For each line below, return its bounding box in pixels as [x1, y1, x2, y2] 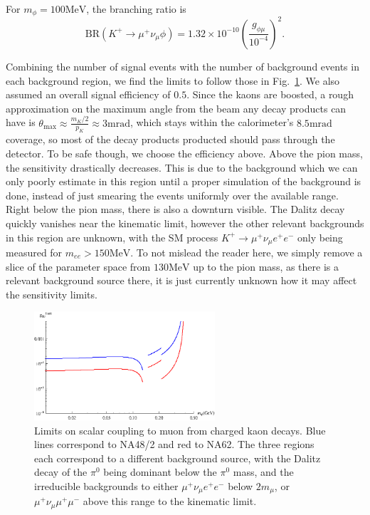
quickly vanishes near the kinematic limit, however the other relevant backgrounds [6, 215, 364, 230]
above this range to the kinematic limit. [83, 494, 257, 509]
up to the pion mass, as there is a [193, 259, 339, 274]
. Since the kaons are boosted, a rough [186, 87, 354, 102]
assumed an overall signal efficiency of [6, 87, 171, 102]
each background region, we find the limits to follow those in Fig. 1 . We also [6, 73, 340, 88]
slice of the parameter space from [6, 259, 151, 274]
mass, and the [233, 464, 294, 479]
